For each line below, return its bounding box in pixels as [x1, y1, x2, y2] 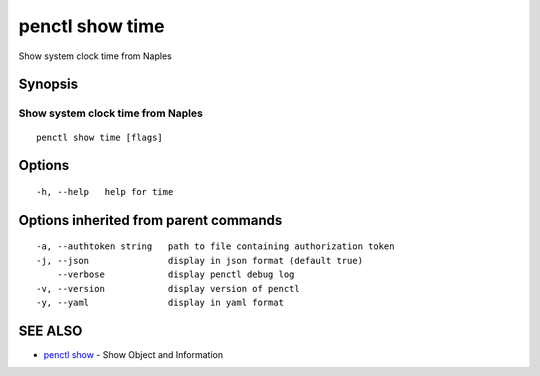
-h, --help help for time [36, 186, 174, 197]
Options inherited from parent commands [18, 211, 283, 229]
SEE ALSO [18, 322, 83, 339]
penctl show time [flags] [36, 131, 164, 143]
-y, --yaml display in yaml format [36, 296, 285, 308]
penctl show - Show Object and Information [43, 348, 224, 360]
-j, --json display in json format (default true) [36, 255, 364, 266]
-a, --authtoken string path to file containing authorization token [36, 241, 395, 252]
